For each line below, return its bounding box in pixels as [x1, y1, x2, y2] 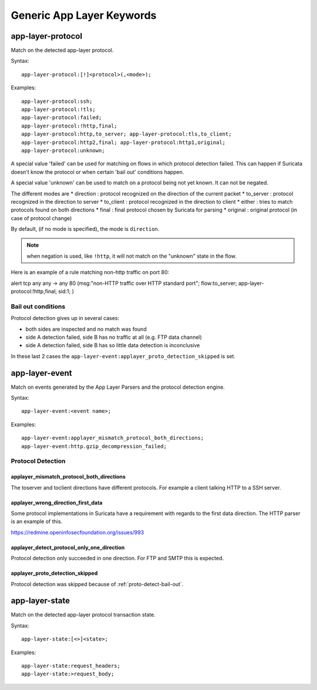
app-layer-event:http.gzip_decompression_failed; [21, 443, 167, 449]
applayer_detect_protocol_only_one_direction [11, 544, 125, 551]
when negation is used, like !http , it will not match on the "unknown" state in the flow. [26, 253, 237, 260]
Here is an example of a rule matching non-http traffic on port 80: [11, 269, 170, 276]
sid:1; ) [58, 288, 75, 295]
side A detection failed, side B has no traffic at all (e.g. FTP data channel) [25, 334, 202, 341]
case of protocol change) [11, 214, 72, 221]
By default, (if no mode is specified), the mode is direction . [11, 225, 160, 233]
